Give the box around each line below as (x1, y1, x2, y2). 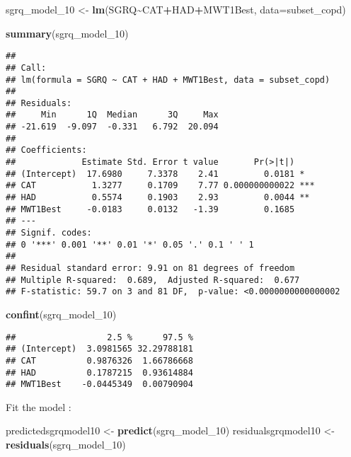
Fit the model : (6, 399, 71, 414)
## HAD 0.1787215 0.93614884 (6, 367, 193, 378)
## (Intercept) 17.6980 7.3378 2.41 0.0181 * (6, 168, 305, 179)
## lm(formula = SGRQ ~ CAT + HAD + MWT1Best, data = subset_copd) (6, 74, 330, 85)
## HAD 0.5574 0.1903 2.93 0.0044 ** (6, 192, 310, 203)
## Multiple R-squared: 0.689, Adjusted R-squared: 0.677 (6, 274, 300, 285)
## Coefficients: (6, 145, 87, 156)
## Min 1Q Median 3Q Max (6, 110, 219, 120)
